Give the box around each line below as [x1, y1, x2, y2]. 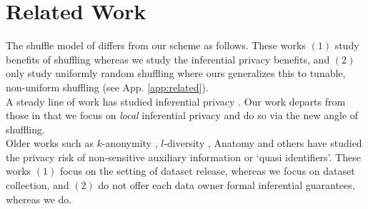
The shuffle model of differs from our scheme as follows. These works [6, 38, 306, 53]
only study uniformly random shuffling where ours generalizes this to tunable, [6, 66, 346, 81]
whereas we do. [6, 191, 72, 206]
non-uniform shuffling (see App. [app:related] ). [6, 79, 209, 94]
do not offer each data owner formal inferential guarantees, [98, 178, 355, 193]
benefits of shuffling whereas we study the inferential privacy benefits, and [6, 51, 330, 66]
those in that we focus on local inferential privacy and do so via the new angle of [6, 108, 359, 123]
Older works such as [6, 136, 94, 151]
